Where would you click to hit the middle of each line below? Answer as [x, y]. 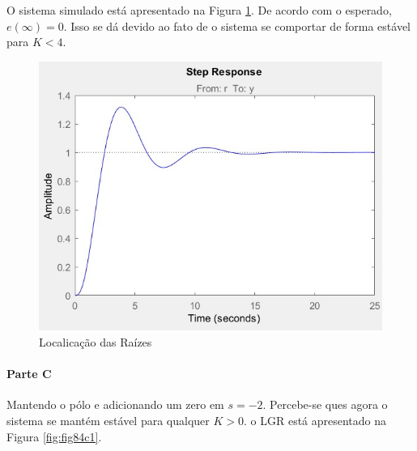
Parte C [29, 374]
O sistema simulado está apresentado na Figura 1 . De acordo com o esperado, [199, 10]
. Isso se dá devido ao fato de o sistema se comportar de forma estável [237, 26]
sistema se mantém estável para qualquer [108, 421]
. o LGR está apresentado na [315, 421]
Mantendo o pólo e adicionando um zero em [115, 404]
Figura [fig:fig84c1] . [54, 436]
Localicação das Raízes [96, 342]
